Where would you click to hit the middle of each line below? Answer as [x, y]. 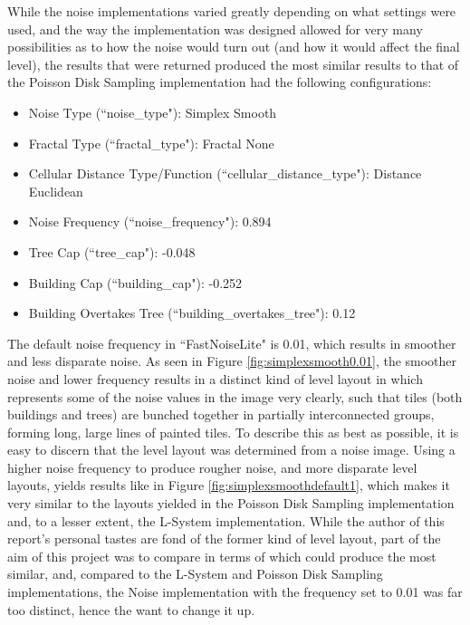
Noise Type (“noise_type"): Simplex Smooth [153, 112]
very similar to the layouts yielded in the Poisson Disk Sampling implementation [231, 503]
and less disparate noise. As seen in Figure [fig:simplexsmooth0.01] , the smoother [232, 361]
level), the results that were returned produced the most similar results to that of [233, 64]
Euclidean [56, 191]
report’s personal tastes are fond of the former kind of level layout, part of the [224, 538]
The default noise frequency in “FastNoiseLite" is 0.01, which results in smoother [232, 343]
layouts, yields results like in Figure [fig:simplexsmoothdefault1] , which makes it [229, 485]
